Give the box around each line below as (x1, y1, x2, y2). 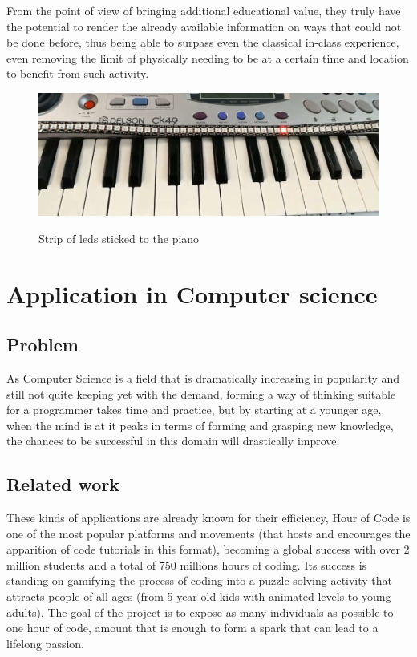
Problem (6, 332, 79, 357)
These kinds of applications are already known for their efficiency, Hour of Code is (6, 509, 411, 526)
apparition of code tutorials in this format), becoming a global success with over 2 (6, 541, 410, 558)
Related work (6, 472, 120, 497)
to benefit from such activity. (6, 65, 149, 82)
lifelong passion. (6, 635, 85, 651)
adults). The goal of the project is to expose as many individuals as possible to (6, 603, 394, 620)
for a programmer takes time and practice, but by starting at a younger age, (6, 401, 382, 418)
